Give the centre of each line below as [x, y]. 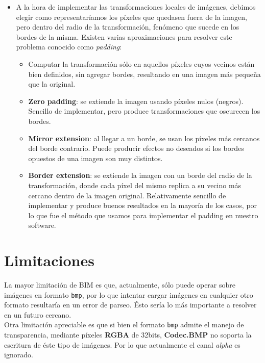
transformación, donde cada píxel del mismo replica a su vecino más [135, 185]
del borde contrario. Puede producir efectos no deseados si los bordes [136, 148]
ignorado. [19, 355]
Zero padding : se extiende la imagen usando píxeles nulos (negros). [136, 101]
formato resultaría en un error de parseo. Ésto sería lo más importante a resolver [130, 305]
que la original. [52, 84]
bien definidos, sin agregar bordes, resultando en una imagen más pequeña [144, 74]
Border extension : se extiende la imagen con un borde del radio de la [140, 175]
